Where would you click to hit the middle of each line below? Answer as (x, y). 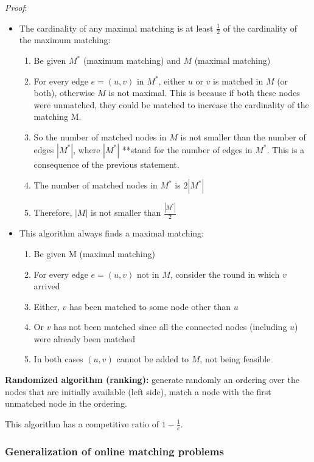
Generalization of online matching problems (114, 451)
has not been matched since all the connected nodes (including (170, 327)
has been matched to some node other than (150, 306)
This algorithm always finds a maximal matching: (112, 233)
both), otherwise (64, 93)
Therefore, (53, 212)
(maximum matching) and (132, 60)
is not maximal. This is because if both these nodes (204, 93)
